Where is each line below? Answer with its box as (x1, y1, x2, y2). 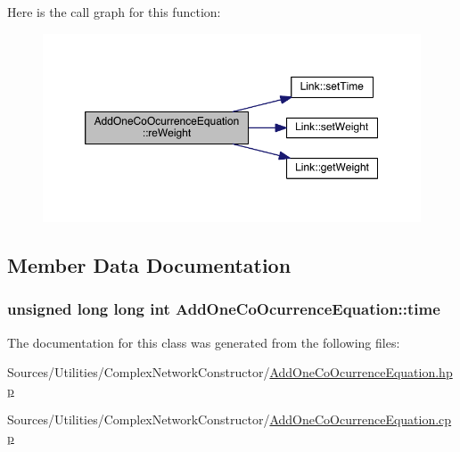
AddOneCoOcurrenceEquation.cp (269, 410, 452, 429)
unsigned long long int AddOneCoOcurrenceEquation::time (7, 298, 440, 320)
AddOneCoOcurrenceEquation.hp (269, 363, 453, 382)
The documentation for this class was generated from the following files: (7, 333, 400, 351)
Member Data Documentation (7, 251, 292, 278)
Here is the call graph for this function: (7, 3, 221, 21)
